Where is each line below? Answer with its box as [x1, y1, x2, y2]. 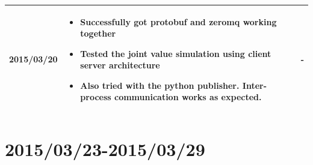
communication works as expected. [114, 91, 262, 103]
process [80, 91, 111, 103]
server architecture [80, 59, 160, 71]
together [80, 27, 116, 40]
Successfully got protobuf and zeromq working [80, 15, 277, 28]
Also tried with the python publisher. [80, 79, 240, 91]
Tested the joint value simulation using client [80, 47, 271, 59]
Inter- [242, 79, 267, 91]
